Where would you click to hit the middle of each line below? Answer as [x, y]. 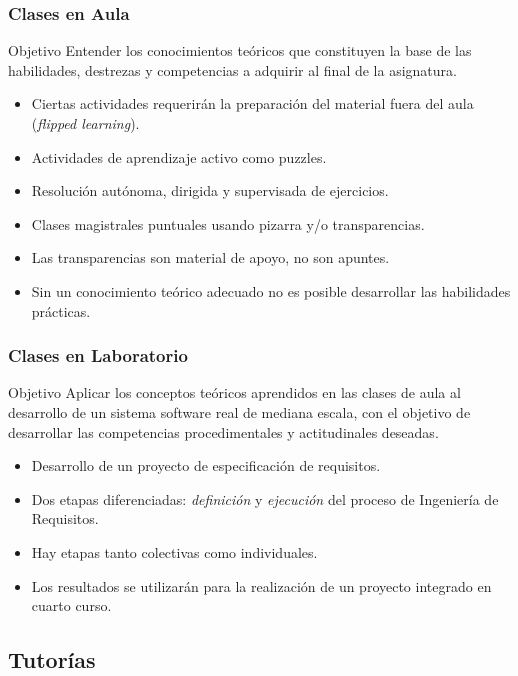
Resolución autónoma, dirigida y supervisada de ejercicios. [210, 190]
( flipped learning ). [85, 123]
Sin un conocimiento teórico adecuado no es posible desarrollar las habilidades [271, 290]
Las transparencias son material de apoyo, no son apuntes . [210, 257]
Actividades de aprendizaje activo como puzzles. [179, 156]
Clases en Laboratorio [98, 355]
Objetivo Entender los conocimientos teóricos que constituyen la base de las [240, 50]
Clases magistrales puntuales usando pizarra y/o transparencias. [228, 223]
